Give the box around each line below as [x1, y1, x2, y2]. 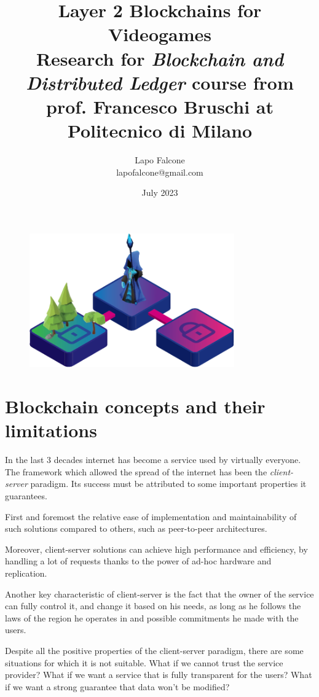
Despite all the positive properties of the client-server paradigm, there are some [5, 644, 304, 656]
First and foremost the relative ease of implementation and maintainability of [5, 510, 297, 523]
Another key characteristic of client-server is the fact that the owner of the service [5, 587, 314, 600]
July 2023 [141, 186, 178, 199]
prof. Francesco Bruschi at [46, 93, 274, 119]
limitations [5, 418, 97, 443]
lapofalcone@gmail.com [116, 165, 203, 178]
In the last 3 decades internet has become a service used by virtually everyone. [5, 453, 301, 466]
